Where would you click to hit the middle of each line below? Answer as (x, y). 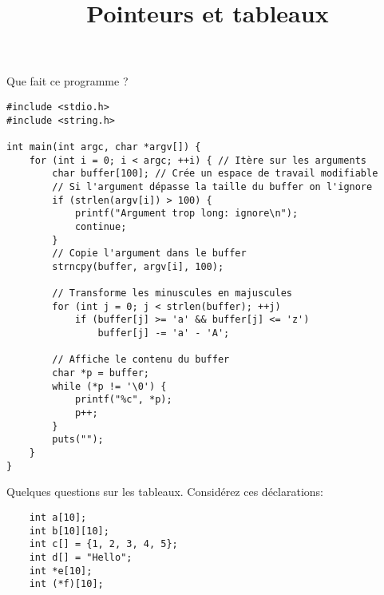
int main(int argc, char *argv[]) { (104, 147)
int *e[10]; (61, 571)
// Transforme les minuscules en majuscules (172, 294)
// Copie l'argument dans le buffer (149, 254)
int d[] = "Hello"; (81, 557)
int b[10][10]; (69, 531)
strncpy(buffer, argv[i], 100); (138, 266)
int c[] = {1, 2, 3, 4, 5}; (103, 544)
